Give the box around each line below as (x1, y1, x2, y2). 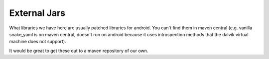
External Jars (9, 7, 66, 18)
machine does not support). (9, 39, 67, 45)
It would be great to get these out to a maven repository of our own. (9, 48, 148, 54)
